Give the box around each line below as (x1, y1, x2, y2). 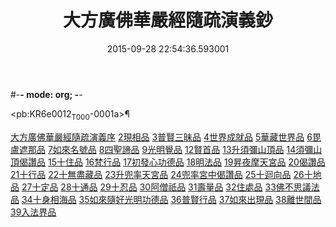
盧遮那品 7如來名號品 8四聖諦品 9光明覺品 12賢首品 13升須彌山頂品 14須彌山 (10, 143, 323, 155)
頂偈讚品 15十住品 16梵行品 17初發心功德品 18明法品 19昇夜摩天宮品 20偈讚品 (10, 156, 326, 168)
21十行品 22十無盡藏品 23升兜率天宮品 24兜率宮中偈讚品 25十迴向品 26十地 (10, 168, 322, 180)
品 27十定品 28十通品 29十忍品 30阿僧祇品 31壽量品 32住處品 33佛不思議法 (10, 181, 320, 193)
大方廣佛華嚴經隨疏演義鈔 (62, 9, 273, 32)
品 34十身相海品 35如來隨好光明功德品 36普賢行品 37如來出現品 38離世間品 (10, 193, 322, 205)
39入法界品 (10, 206, 57, 218)
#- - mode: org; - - (10, 88, 83, 100)
